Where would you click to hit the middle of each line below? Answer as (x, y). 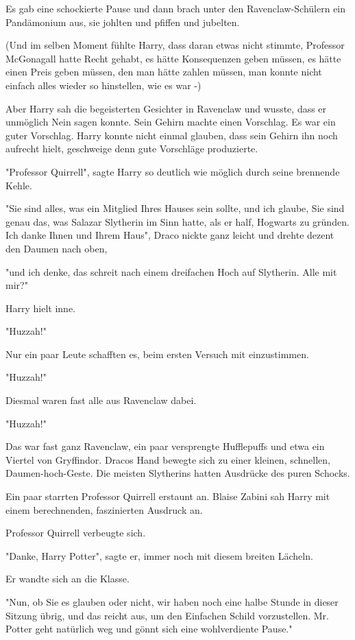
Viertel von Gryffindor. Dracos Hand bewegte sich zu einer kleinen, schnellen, (168, 459)
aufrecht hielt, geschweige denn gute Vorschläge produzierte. (132, 149)
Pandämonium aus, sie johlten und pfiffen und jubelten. (123, 22)
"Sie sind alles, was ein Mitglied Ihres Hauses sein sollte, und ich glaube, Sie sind (175, 208)
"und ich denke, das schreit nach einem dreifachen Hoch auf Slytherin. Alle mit (171, 271)
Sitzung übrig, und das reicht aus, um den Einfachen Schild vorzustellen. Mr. (167, 615)
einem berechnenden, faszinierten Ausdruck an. (104, 509)
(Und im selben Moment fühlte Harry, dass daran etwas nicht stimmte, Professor (175, 45)
